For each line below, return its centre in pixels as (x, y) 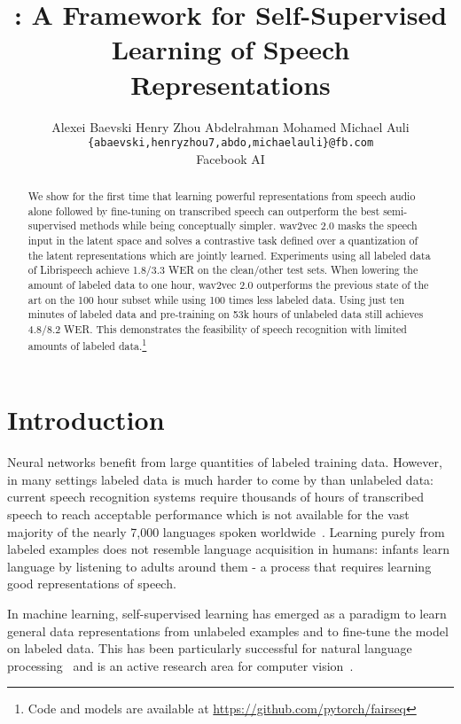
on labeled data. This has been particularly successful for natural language (210, 648)
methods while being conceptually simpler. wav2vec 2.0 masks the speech (249, 226)
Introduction (86, 420)
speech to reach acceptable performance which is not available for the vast (208, 514)
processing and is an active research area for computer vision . (180, 665)
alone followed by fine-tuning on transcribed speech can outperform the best (204, 210)
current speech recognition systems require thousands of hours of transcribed (215, 497)
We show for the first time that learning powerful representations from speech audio (222, 196)
